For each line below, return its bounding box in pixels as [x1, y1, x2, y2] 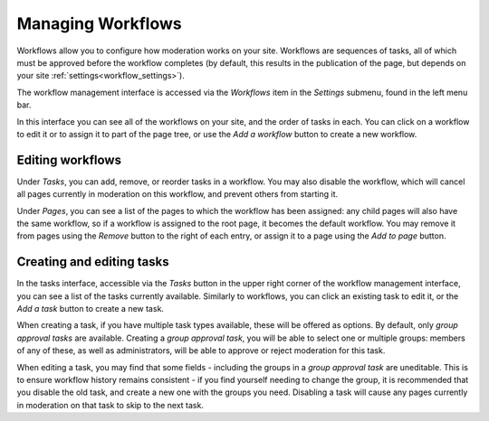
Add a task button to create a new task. [16, 304, 165, 314]
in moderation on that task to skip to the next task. [16, 399, 204, 410]
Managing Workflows [16, 14, 182, 33]
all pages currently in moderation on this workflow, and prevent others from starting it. [16, 189, 339, 200]
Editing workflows [16, 152, 122, 167]
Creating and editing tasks [16, 254, 169, 270]
